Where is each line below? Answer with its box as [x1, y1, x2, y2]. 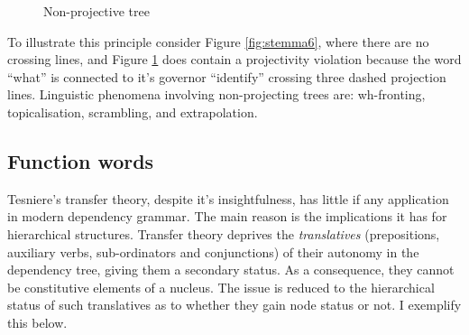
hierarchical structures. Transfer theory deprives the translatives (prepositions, [7, 224, 440, 243]
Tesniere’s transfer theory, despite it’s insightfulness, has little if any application [7, 189, 449, 208]
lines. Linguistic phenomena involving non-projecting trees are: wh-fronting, [7, 85, 426, 104]
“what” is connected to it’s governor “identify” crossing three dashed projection [7, 67, 446, 86]
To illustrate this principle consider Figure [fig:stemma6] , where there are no [7, 32, 429, 51]
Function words [7, 146, 154, 174]
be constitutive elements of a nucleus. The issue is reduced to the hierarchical [7, 277, 435, 296]
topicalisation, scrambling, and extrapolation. [7, 102, 258, 121]
